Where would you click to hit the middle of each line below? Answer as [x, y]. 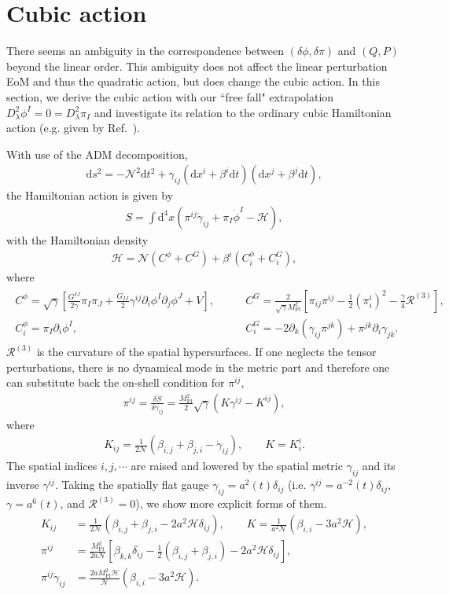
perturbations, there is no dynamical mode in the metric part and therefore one [198, 367]
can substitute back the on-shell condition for [116, 382]
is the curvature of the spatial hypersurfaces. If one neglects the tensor [206, 352]
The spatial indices [52, 466]
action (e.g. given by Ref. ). [74, 128]
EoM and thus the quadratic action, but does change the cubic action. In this [193, 81]
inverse [23, 485]
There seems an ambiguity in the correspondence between [145, 51]
